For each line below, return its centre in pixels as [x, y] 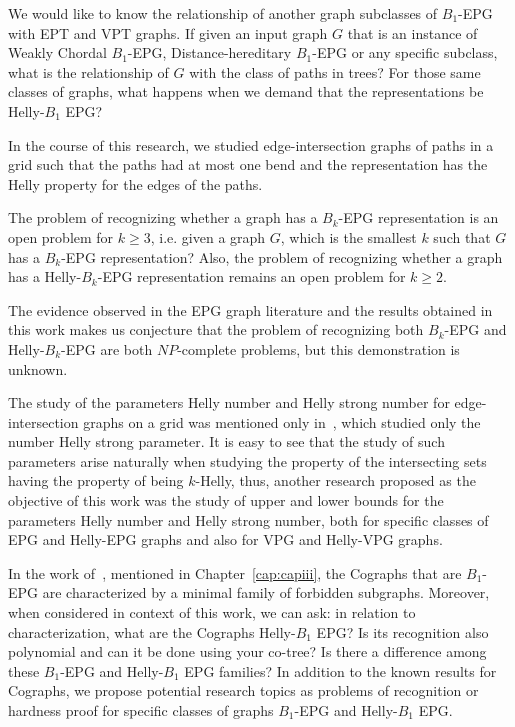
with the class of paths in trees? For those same [335, 71]
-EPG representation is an [418, 217]
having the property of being [96, 480]
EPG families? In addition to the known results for [340, 670]
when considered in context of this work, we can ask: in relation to [212, 612]
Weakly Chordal [57, 52]
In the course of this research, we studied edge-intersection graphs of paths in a [251, 144]
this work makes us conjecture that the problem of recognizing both [216, 329]
